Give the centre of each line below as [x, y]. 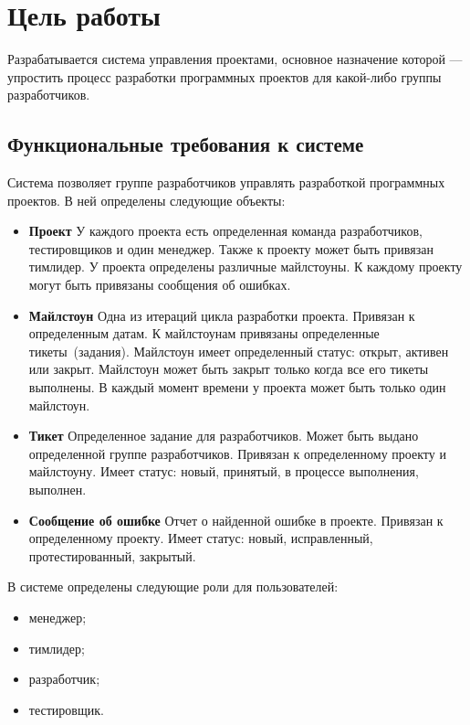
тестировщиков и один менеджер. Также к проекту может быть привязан [231, 248]
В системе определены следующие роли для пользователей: [173, 586]
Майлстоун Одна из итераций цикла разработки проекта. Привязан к [222, 315]
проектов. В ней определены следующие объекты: [146, 200]
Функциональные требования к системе [186, 144]
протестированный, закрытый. [112, 555]
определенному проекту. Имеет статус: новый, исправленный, [201, 538]
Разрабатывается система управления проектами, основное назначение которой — [235, 59]
